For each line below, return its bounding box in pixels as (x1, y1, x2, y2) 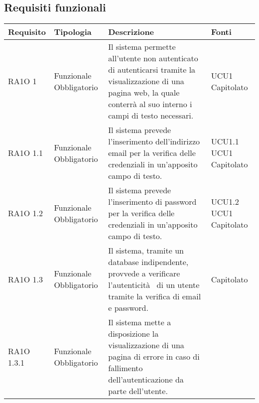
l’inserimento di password (108, 196, 197, 208)
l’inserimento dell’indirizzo (108, 135, 200, 147)
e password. (108, 302, 148, 314)
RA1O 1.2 (8, 207, 43, 219)
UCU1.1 (211, 135, 239, 147)
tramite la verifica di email (108, 290, 201, 302)
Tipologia (54, 26, 92, 38)
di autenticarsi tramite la (108, 64, 196, 76)
